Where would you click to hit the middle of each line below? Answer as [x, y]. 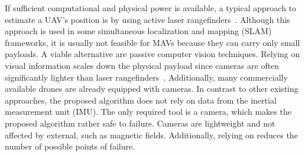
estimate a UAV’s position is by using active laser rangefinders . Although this [147, 19]
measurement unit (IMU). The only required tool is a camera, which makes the [148, 112]
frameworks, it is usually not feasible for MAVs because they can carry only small [152, 42]
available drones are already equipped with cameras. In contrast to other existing [152, 89]
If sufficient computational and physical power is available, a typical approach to [151, 8]
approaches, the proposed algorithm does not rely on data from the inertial [141, 100]
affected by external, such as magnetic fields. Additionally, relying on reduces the [151, 135]
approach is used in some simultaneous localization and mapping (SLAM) [138, 31]
